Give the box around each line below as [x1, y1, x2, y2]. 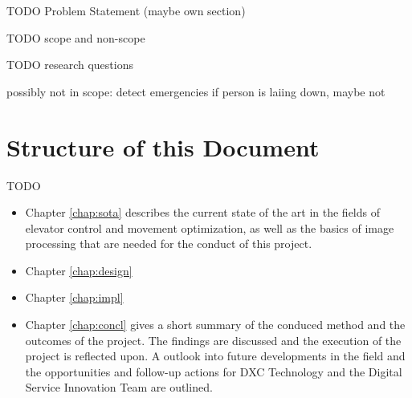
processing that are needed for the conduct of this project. [25, 235, 312, 252]
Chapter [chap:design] [25, 262, 133, 278]
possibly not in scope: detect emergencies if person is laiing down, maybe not [6, 83, 385, 99]
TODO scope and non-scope [6, 29, 145, 46]
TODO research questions [6, 56, 133, 73]
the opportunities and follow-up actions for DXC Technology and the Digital [25, 363, 402, 380]
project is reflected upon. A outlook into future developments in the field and [25, 347, 406, 364]
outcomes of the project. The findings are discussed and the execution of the [25, 331, 402, 348]
